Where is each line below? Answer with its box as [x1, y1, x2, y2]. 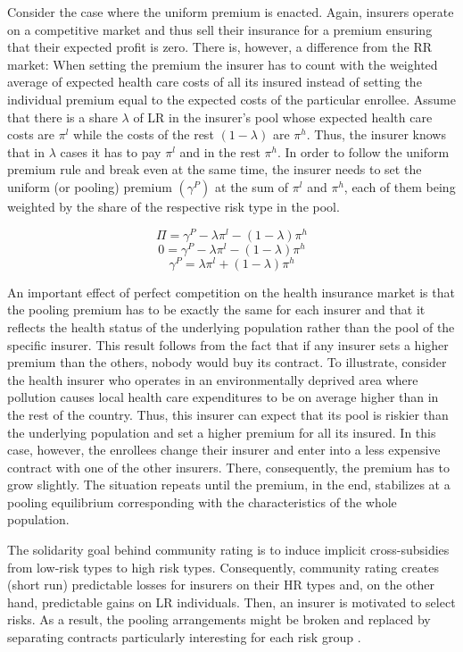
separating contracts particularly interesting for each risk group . [7, 628, 361, 647]
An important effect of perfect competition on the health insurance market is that [7, 282, 455, 301]
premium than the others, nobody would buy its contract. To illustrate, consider [7, 353, 447, 372]
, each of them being [343, 177, 456, 196]
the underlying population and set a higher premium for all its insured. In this [7, 422, 436, 441]
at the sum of [215, 177, 289, 196]
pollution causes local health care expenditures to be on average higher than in [7, 388, 439, 406]
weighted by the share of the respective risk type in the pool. [7, 196, 340, 215]
